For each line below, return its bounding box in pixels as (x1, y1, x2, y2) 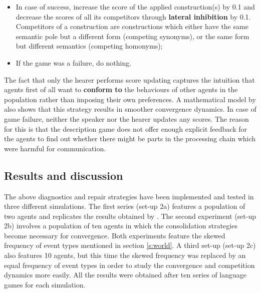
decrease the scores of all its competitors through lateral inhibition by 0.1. (16, 11, 251, 22)
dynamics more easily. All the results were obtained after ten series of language (4, 269, 247, 280)
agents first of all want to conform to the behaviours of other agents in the (4, 84, 238, 95)
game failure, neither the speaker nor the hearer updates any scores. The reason (4, 113, 249, 124)
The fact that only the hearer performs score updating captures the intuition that (4, 74, 255, 85)
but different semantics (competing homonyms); (16, 41, 163, 51)
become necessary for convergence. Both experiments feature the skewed (4, 230, 225, 240)
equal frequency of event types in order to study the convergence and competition (4, 259, 255, 270)
